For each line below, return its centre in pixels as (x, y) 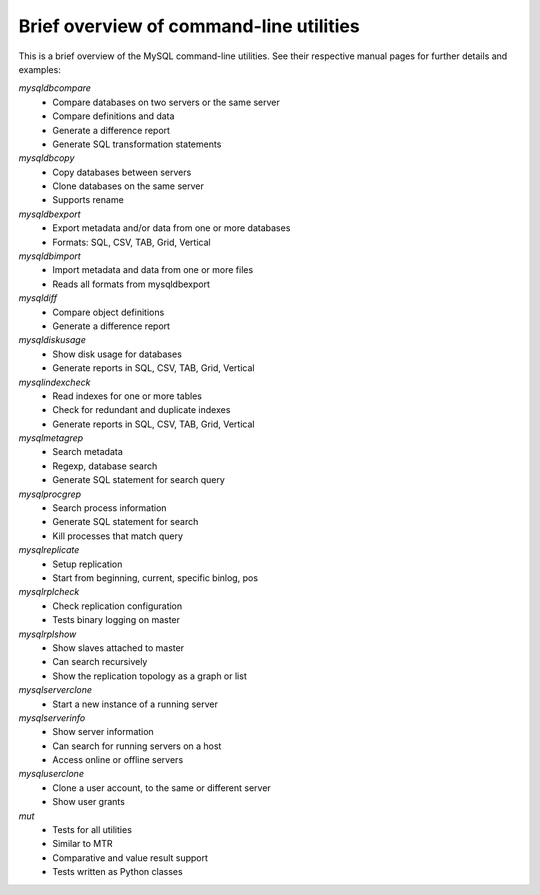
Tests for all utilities (92, 830)
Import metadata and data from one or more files (153, 270)
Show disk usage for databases (117, 354)
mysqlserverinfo (52, 717)
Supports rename (88, 200)
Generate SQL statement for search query (138, 480)
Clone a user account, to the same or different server (162, 787)
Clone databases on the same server (128, 186)
